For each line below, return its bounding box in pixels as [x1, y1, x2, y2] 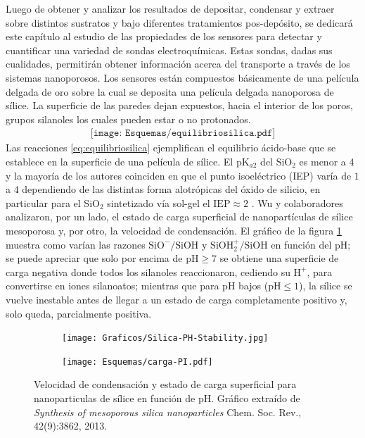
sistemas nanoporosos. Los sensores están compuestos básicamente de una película [6, 70, 359, 85]
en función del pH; [271, 237, 351, 251]
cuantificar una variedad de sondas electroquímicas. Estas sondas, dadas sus [6, 42, 333, 57]
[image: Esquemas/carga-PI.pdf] [62, 356, 213, 367]
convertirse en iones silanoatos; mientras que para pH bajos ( [6, 278, 269, 293]
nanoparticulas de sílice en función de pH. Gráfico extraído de [34, 391, 300, 405]
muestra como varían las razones [6, 237, 146, 251]
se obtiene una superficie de [219, 251, 339, 265]
